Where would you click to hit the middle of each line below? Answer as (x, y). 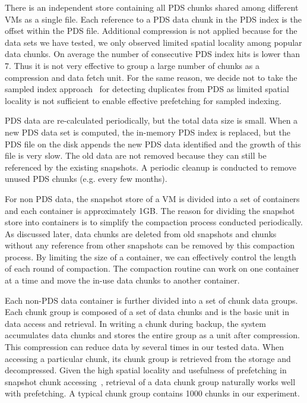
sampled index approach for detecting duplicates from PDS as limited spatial (147, 89)
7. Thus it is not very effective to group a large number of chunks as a (132, 65)
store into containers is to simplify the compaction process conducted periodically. (154, 222)
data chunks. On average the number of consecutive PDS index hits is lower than (153, 54)
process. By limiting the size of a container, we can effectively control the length (151, 256)
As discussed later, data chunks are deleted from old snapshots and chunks (141, 233)
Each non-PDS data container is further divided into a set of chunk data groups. (151, 300)
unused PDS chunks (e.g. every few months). (86, 179)
